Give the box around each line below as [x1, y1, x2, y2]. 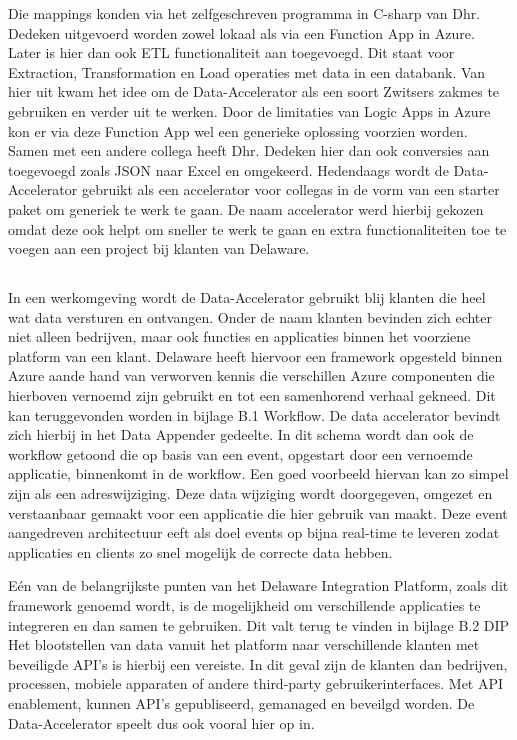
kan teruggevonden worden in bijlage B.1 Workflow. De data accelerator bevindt [8, 404, 501, 425]
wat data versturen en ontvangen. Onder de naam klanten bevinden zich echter [8, 306, 493, 327]
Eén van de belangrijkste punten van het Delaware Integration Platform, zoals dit [8, 575, 509, 596]
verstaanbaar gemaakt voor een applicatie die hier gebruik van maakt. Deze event [8, 502, 508, 523]
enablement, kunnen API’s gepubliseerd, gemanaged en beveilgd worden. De [8, 692, 475, 713]
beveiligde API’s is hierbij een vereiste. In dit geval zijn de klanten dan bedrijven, [8, 653, 508, 674]
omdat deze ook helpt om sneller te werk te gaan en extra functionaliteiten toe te [8, 218, 507, 239]
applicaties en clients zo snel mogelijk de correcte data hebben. [8, 541, 393, 562]
